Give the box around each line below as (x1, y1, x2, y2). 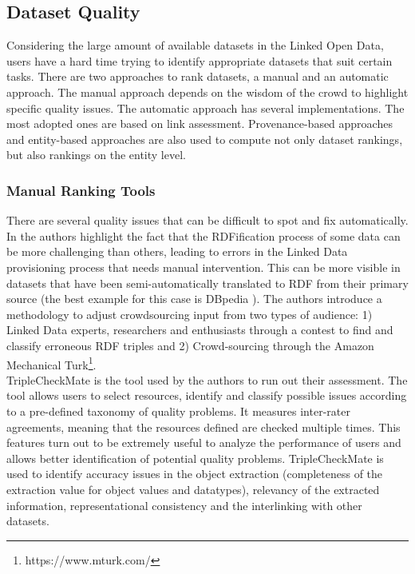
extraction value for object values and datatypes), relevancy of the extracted (6, 480, 380, 497)
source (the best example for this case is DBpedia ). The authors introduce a (6, 290, 382, 307)
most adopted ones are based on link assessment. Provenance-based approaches (6, 115, 393, 132)
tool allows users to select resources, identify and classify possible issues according (6, 387, 407, 404)
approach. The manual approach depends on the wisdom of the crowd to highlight (6, 83, 409, 100)
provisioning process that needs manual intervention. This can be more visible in (6, 258, 401, 275)
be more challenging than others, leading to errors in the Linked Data (6, 243, 348, 260)
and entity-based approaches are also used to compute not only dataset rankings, (6, 130, 403, 147)
